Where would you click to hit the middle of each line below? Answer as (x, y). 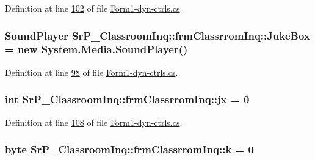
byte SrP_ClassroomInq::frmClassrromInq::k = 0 (129, 149)
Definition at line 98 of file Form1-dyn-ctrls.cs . (92, 72)
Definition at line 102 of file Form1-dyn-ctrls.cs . (94, 8)
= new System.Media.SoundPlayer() (96, 49)
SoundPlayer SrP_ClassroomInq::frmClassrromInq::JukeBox (157, 35)
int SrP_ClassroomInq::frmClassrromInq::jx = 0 (127, 99)
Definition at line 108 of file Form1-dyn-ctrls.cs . (94, 122)
